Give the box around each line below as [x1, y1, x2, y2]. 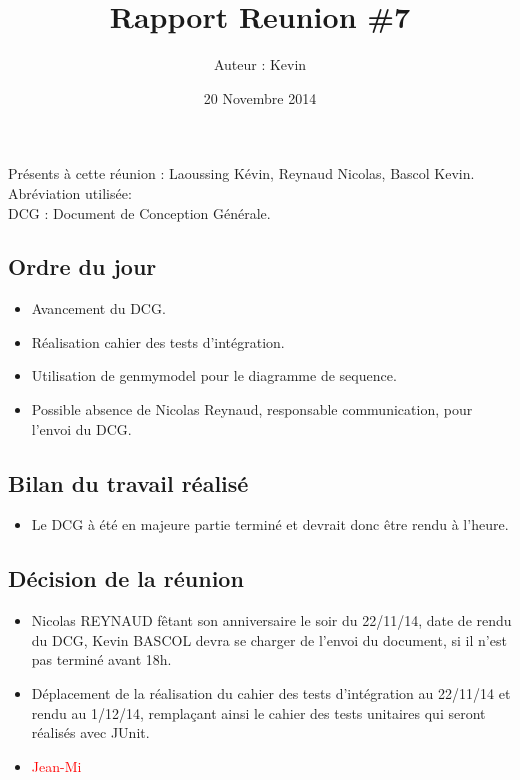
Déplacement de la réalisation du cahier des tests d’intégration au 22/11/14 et [31, 683, 511, 704]
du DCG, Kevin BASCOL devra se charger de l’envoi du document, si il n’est [31, 629, 507, 650]
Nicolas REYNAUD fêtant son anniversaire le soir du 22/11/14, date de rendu [31, 610, 512, 631]
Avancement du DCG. [31, 298, 166, 319]
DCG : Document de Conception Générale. [8, 202, 271, 223]
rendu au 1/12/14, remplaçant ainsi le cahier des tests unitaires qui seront [31, 702, 486, 723]
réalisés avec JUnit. [31, 722, 150, 743]
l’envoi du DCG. [31, 418, 132, 439]
